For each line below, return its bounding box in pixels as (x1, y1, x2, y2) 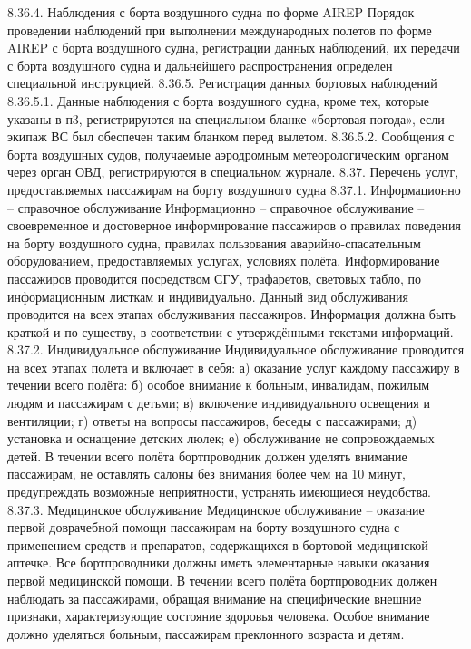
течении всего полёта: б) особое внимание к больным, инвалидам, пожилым (7, 375, 430, 394)
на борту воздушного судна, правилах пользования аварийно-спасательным (7, 233, 421, 252)
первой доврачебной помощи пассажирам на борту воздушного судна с (7, 518, 400, 537)
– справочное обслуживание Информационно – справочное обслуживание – (7, 198, 425, 217)
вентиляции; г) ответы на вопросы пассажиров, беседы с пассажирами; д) (7, 411, 417, 430)
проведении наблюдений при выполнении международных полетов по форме (7, 20, 432, 39)
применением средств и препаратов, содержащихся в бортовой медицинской (7, 535, 428, 554)
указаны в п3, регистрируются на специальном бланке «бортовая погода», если (7, 109, 445, 128)
